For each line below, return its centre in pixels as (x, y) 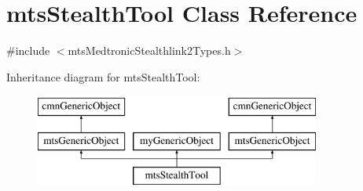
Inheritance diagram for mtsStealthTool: (103, 76)
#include (28, 50)
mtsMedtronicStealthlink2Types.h (149, 50)
